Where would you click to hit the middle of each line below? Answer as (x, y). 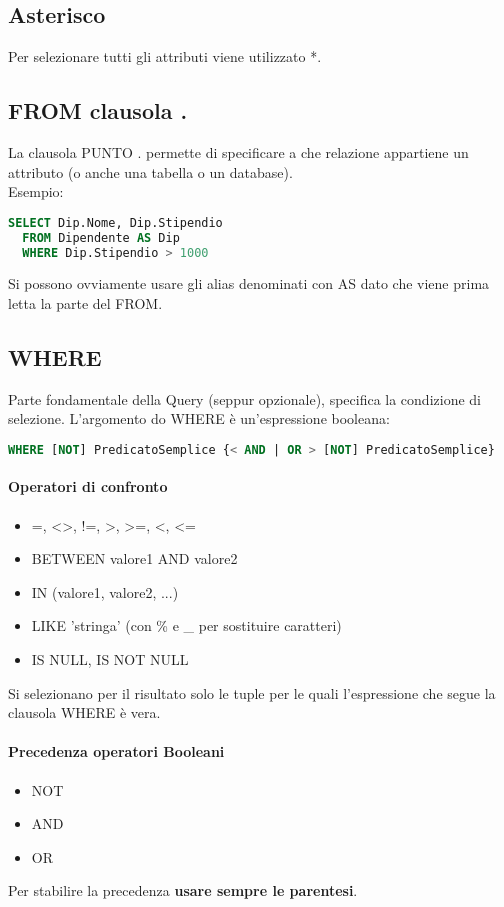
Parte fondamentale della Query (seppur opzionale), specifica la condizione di (244, 398)
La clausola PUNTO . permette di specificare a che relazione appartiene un (238, 152)
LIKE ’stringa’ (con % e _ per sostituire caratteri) (186, 625)
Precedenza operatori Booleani (116, 751)
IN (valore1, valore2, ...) (105, 591)
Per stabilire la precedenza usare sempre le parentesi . (183, 890)
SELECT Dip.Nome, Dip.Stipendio (115, 222)
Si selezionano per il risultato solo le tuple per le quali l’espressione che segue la (252, 692)
